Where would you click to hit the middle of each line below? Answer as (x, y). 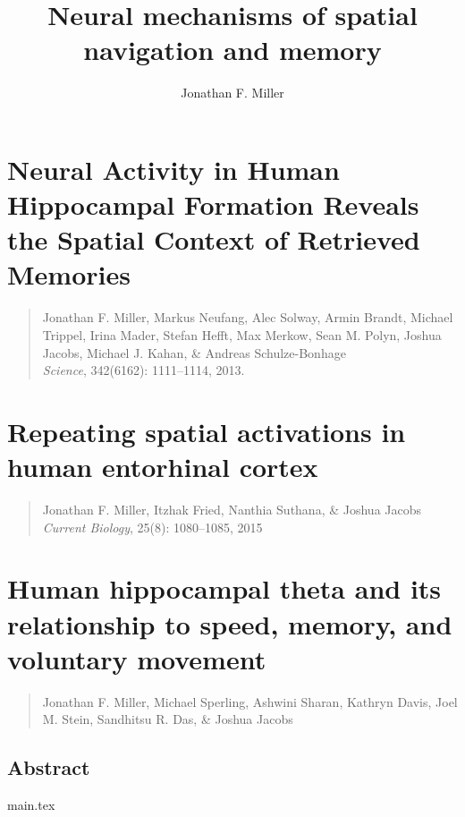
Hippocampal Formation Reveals (213, 204)
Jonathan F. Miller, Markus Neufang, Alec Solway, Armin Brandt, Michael (248, 317)
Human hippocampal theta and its (224, 588)
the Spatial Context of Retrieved (214, 239)
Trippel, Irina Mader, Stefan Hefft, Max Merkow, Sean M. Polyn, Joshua (242, 335)
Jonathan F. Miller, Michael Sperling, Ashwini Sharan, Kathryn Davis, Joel (250, 701)
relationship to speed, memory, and (230, 623)
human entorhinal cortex (163, 467)
